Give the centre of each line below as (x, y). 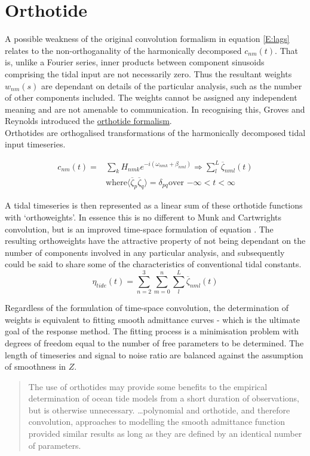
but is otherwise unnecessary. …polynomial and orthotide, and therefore (159, 410)
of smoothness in (36, 366)
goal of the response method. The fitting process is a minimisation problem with (152, 331)
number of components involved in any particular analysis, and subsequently (145, 252)
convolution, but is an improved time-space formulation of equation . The (139, 229)
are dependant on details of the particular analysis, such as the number (172, 85)
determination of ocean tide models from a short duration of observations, (164, 398)
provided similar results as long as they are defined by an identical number (165, 434)
